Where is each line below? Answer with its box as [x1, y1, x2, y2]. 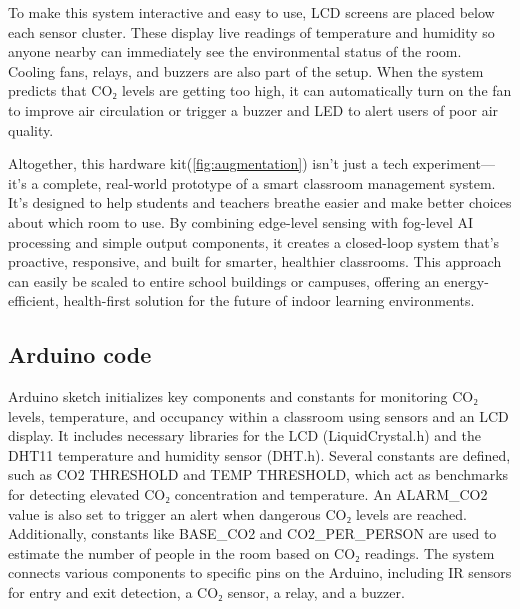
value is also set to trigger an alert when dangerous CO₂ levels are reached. [8, 503, 467, 524]
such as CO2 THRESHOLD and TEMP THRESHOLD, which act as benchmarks [8, 464, 509, 485]
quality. [8, 119, 54, 140]
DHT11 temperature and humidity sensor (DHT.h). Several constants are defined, [8, 444, 511, 465]
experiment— [412, 153, 495, 174]
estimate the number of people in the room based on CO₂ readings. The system [8, 542, 495, 563]
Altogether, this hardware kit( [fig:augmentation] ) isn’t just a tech [8, 153, 409, 174]
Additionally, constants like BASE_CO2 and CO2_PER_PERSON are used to [8, 523, 497, 544]
